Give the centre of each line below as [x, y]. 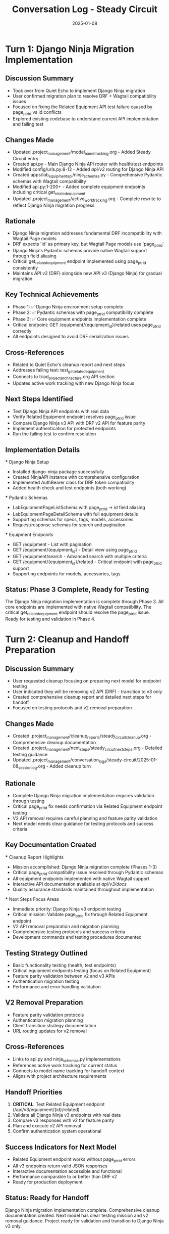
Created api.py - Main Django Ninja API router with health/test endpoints [88, 164]
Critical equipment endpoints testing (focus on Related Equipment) [82, 971]
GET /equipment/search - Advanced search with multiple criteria [80, 556]
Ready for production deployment [47, 1182]
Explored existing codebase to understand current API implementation [86, 119]
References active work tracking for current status [65, 1066]
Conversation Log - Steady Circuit [85, 9]
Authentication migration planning [48, 1020]
